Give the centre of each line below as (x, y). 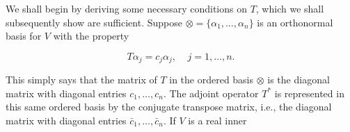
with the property (91, 36)
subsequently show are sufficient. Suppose (94, 22)
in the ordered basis (212, 80)
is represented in (309, 93)
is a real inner (217, 121)
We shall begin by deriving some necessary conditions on (126, 8)
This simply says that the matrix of (81, 80)
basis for (24, 36)
